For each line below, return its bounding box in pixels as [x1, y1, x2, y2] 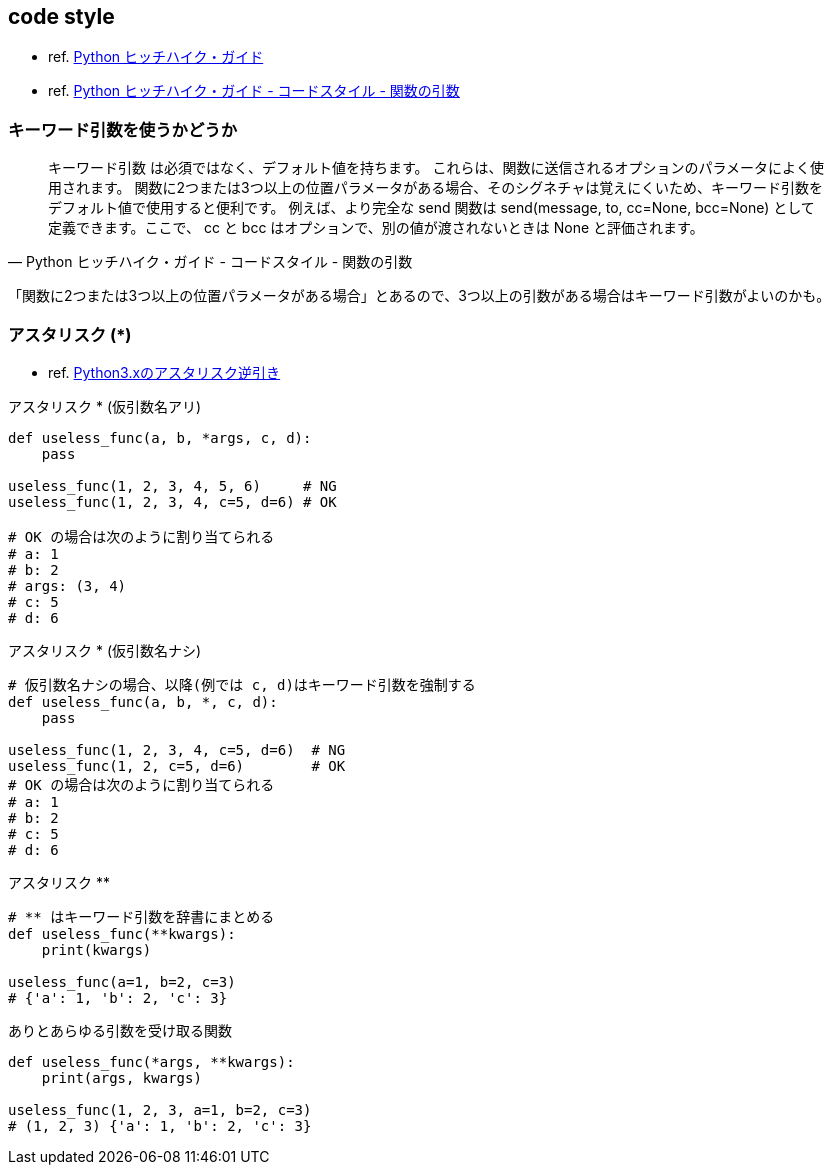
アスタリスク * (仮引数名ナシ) [8, 641, 202, 659]
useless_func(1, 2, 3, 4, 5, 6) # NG [8, 477, 337, 494]
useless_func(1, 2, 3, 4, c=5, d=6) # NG [8, 741, 346, 758]
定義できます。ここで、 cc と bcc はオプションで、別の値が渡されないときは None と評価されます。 [48, 219, 704, 237]
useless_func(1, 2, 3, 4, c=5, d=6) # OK [8, 493, 337, 510]
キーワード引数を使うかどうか [8, 119, 238, 140]
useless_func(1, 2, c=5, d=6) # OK [8, 757, 346, 774]
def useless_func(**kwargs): [8, 925, 236, 942]
